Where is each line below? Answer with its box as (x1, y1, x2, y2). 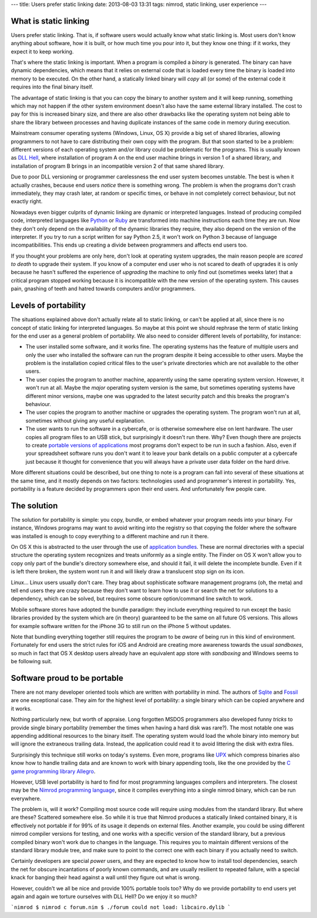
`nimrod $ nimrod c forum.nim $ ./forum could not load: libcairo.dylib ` (11, 904, 231, 911)
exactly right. (11, 198, 43, 205)
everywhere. (11, 795, 42, 802)
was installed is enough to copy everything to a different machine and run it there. (11, 532, 209, 539)
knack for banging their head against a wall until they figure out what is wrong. (11, 874, 201, 881)
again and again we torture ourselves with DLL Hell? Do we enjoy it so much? (11, 893, 198, 900)
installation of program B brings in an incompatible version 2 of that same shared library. (11, 162, 225, 170)
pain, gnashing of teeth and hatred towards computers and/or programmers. (11, 285, 196, 292)
